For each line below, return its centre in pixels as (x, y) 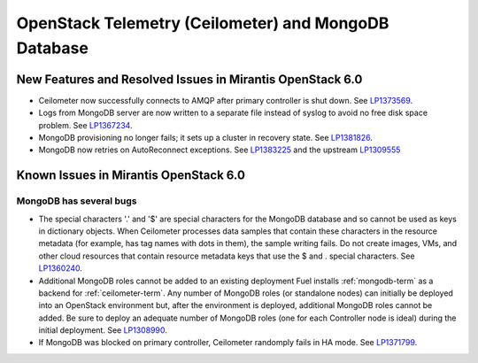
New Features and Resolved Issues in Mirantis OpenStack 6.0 (189, 79)
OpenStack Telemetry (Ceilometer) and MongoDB (203, 23)
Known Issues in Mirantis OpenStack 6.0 (131, 176)
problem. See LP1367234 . (85, 125)
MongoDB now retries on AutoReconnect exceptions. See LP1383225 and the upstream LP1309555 (220, 150)
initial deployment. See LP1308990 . (103, 330)
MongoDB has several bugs (77, 201)
